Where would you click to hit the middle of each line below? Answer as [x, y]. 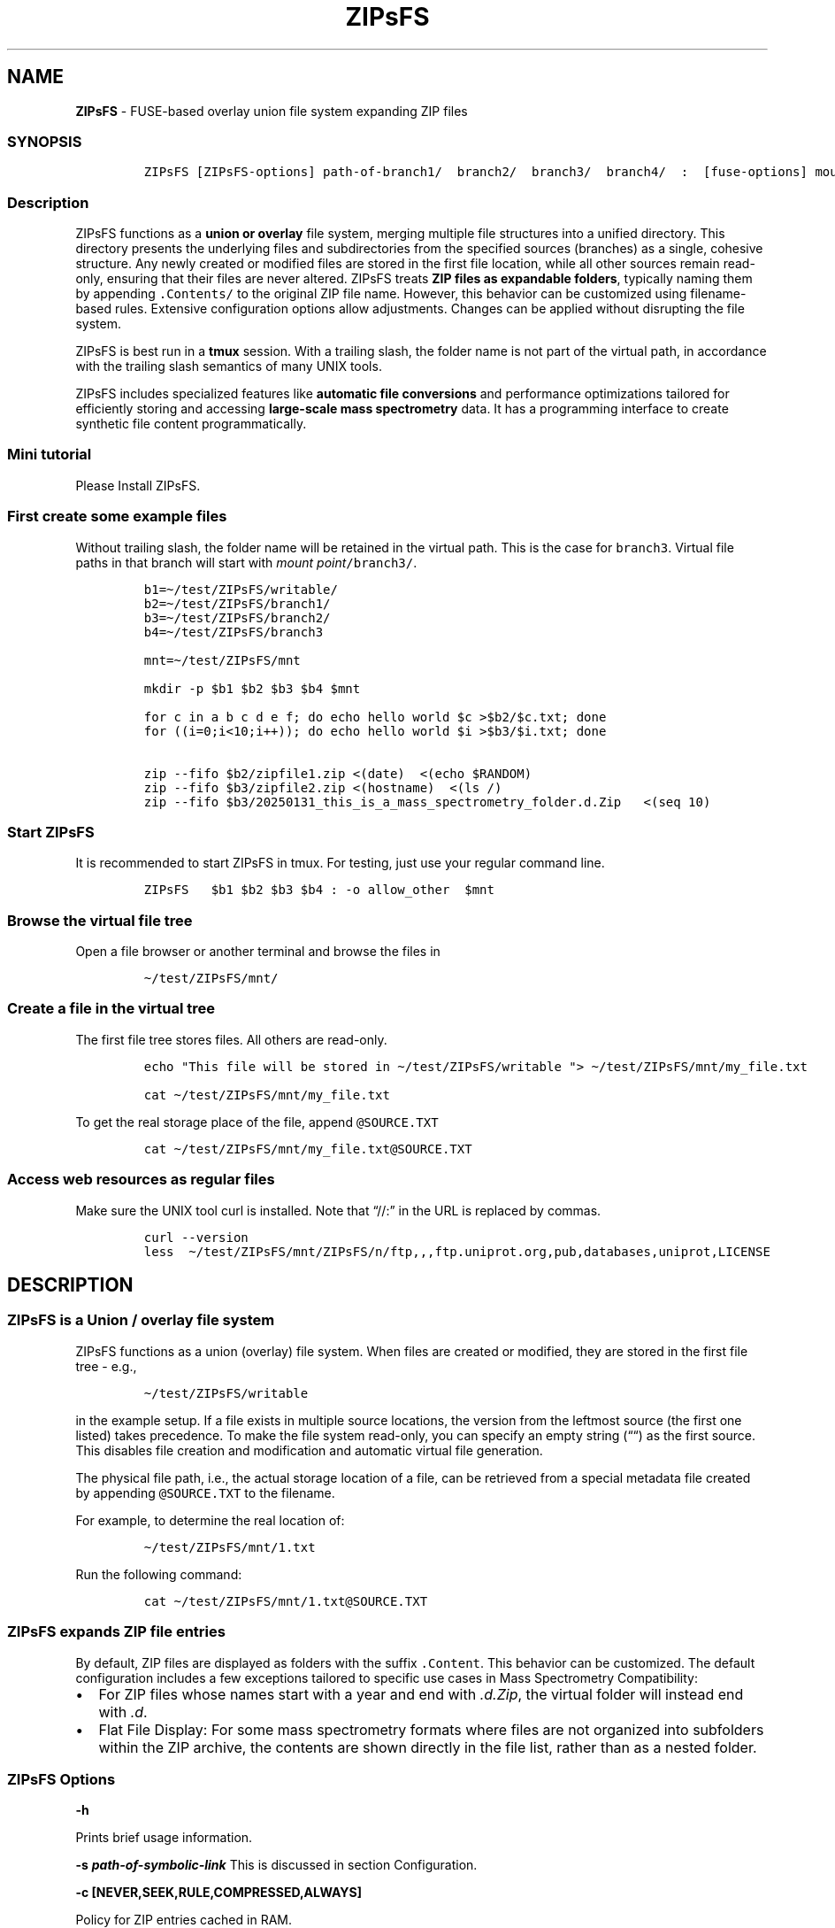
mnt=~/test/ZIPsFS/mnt [222, 660]
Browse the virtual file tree [100, 920]
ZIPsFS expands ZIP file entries [116, 1632]
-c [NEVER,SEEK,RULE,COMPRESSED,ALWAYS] [218, 1893]
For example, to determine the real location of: [210, 1520]
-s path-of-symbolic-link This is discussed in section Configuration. [276, 1865]
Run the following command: [159, 1574]
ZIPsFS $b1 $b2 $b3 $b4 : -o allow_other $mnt [319, 890]
